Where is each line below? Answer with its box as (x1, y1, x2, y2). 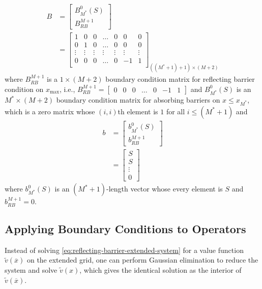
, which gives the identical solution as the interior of (79, 265, 242, 275)
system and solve (5, 265, 57, 275)
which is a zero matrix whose (5, 106, 95, 116)
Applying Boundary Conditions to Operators (5, 221, 246, 237)
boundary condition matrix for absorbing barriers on (56, 94, 220, 105)
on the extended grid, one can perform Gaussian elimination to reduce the (26, 254, 258, 265)
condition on (5, 83, 44, 94)
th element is (118, 106, 158, 116)
